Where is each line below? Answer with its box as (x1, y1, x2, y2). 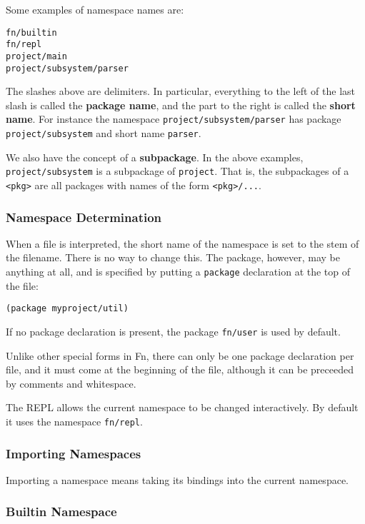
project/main (6, 51, 67, 61)
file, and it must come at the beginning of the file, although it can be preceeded (6, 362, 354, 377)
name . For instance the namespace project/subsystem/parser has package (6, 111, 341, 126)
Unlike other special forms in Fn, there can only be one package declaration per (6, 348, 354, 363)
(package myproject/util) (6, 303, 129, 314)
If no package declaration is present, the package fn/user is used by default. (6, 323, 341, 338)
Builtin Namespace (6, 503, 117, 520)
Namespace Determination (6, 208, 162, 226)
